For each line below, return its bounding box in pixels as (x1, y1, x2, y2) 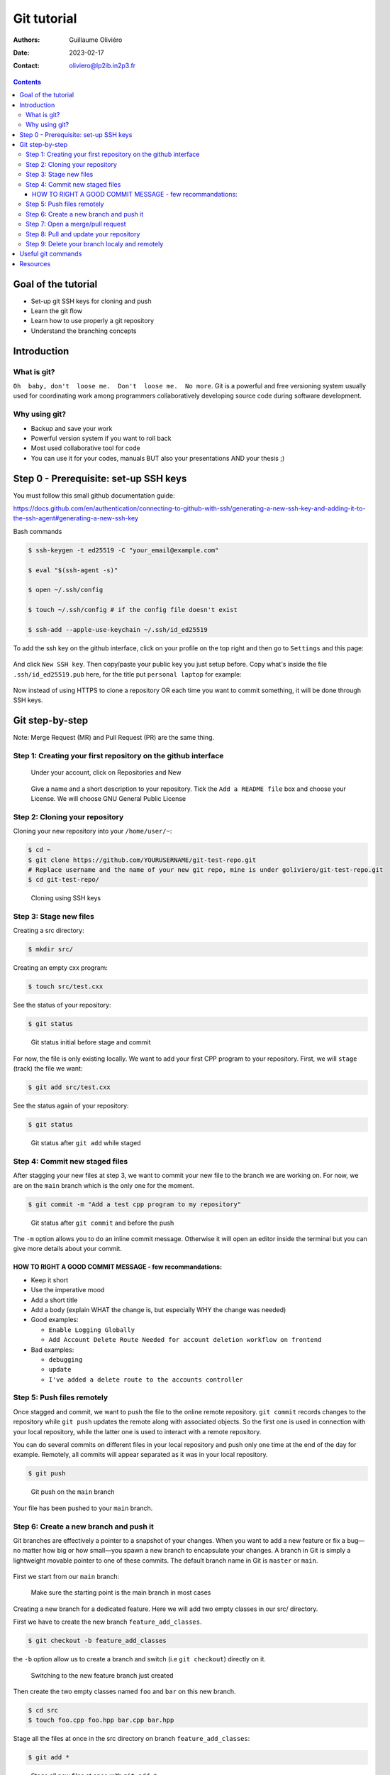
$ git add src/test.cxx (28, 1083, 111, 1091)
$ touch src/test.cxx (28, 983, 104, 990)
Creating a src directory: (13, 927, 84, 935)
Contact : (13, 61, 40, 70)
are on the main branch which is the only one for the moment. (13, 1181, 194, 1189)
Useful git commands (19, 249, 82, 258)
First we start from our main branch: (13, 1573, 120, 1581)
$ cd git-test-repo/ (28, 875, 99, 884)
